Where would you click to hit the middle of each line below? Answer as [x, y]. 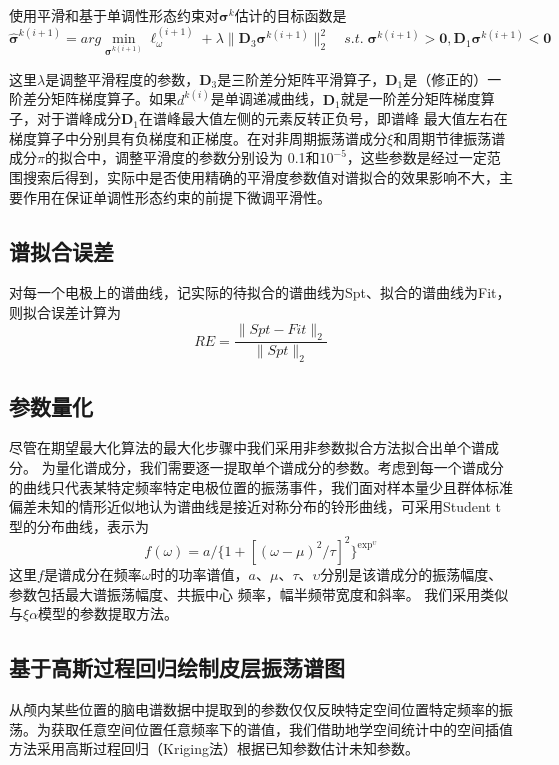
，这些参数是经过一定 [416, 157]
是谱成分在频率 [92, 573]
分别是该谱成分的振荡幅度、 [411, 573]
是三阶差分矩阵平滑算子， [301, 78]
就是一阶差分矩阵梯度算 [417, 98]
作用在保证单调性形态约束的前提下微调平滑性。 [176, 196]
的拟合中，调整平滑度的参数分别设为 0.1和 [182, 157]
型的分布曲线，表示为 [79, 525]
